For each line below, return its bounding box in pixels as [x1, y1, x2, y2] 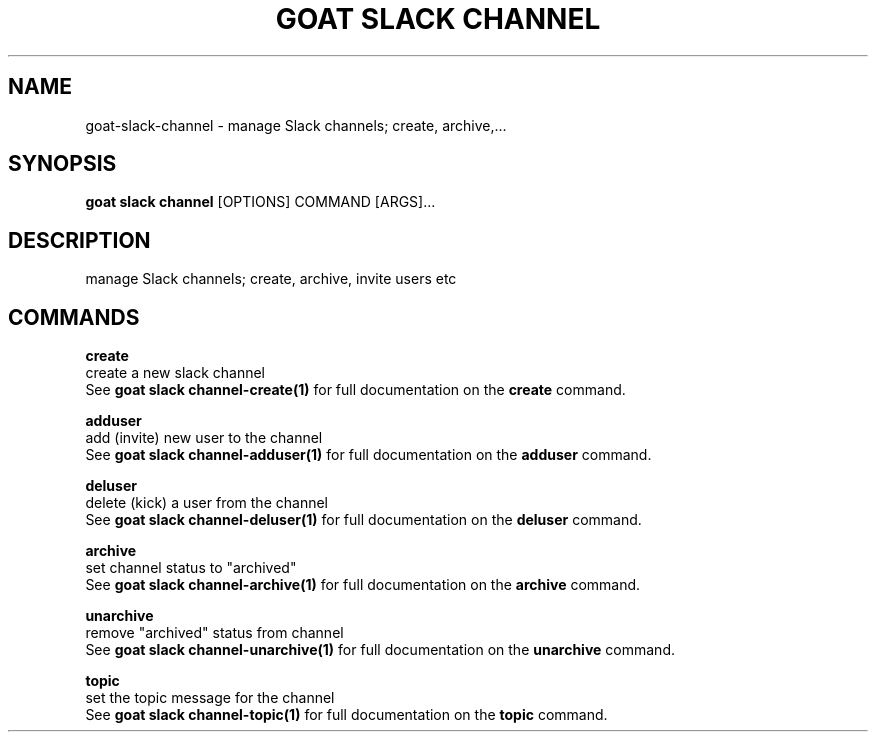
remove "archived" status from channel [85, 624, 344, 642]
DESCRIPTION [8, 227, 151, 253]
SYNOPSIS [8, 151, 117, 177]
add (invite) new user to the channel [85, 429, 323, 447]
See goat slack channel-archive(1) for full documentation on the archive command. [85, 576, 641, 594]
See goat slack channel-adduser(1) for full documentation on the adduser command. [85, 446, 652, 464]
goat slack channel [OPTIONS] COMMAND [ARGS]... [85, 193, 436, 211]
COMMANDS [8, 304, 140, 330]
